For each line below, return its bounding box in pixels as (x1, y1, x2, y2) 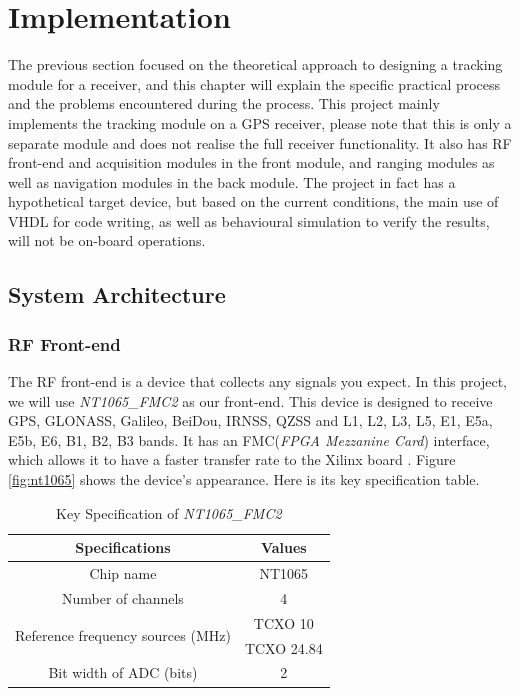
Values (260, 537, 307, 558)
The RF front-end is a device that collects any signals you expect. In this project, (8, 371, 507, 392)
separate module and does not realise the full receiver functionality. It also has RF (8, 132, 512, 153)
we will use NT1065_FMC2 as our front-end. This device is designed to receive (8, 390, 493, 411)
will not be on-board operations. (8, 230, 206, 251)
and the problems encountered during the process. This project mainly (8, 93, 440, 114)
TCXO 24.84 (244, 637, 323, 658)
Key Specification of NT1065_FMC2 (56, 502, 282, 523)
